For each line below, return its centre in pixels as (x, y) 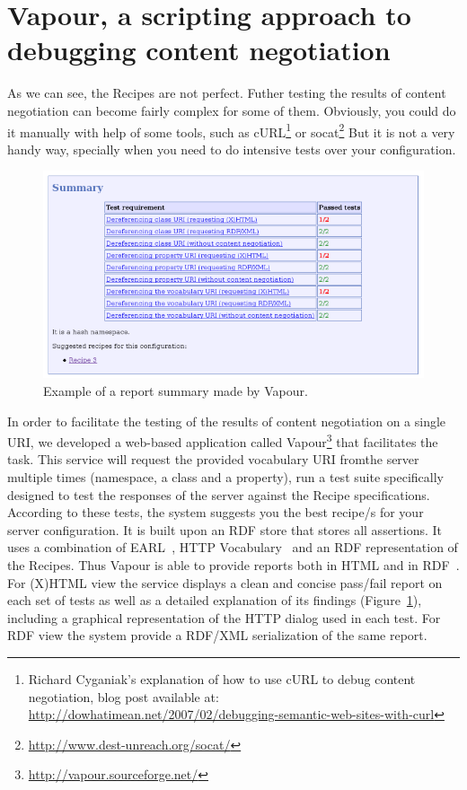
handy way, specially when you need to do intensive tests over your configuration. (232, 149)
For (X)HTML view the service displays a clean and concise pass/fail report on (225, 582)
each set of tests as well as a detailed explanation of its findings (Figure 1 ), (215, 600)
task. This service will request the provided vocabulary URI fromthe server (213, 459)
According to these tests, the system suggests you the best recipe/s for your (216, 512)
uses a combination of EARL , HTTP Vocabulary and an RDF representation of (233, 547)
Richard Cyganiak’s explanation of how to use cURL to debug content (222, 679)
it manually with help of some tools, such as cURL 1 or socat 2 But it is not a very (231, 130)
